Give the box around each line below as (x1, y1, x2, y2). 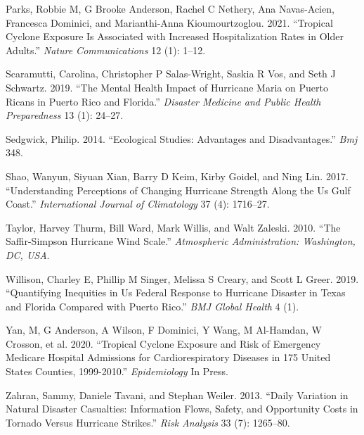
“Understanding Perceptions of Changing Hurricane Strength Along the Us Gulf (6, 182, 351, 197)
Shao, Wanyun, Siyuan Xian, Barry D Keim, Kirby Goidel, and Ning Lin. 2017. (6, 168, 349, 183)
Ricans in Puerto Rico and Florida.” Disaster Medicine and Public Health (6, 94, 321, 108)
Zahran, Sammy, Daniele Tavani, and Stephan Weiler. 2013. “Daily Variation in (6, 387, 349, 402)
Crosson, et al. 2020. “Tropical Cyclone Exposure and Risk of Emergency (6, 336, 321, 351)
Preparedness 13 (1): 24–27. (6, 108, 124, 122)
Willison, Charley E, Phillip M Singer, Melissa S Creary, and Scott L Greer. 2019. (6, 271, 359, 286)
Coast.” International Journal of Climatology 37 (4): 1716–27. (6, 196, 270, 211)
